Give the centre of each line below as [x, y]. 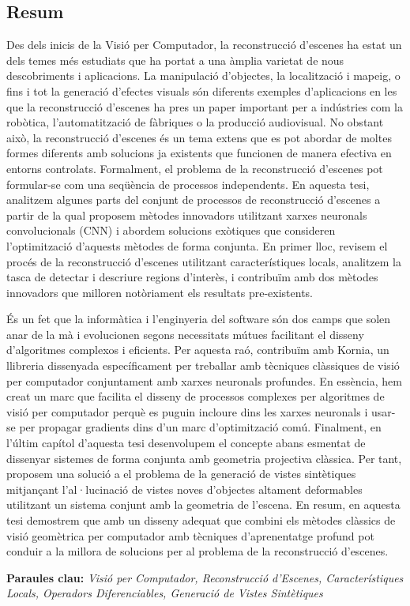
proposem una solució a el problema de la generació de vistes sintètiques [181, 474]
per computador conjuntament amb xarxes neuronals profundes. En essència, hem [204, 380]
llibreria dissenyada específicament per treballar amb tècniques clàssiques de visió [203, 365]
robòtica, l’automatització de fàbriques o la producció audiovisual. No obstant [195, 122]
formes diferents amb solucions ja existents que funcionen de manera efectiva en [199, 153]
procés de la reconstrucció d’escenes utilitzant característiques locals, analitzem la [204, 261]
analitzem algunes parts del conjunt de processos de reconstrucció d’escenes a [194, 199]
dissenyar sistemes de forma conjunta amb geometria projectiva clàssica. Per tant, [204, 458]
